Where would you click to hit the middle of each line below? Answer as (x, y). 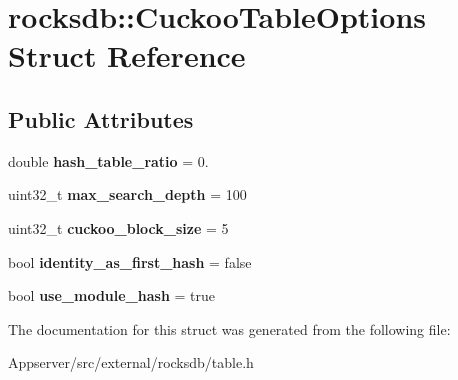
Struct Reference (127, 55)
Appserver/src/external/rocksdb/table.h (131, 362)
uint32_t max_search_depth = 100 (127, 194)
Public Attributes (101, 118)
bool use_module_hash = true (112, 295)
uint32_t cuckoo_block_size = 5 (118, 227)
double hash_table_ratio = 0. (108, 160)
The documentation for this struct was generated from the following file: (229, 328)
